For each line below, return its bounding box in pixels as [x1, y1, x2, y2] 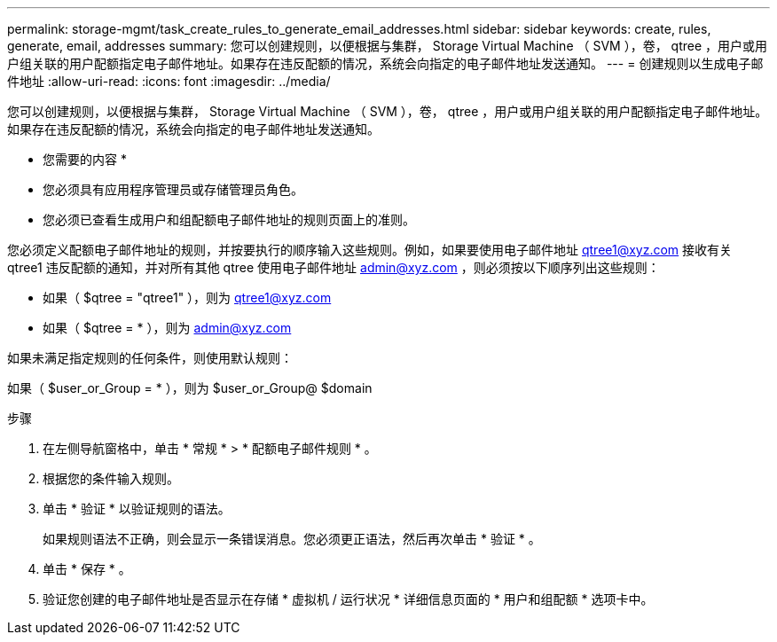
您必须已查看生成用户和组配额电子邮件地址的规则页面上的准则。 [43, 212, 415, 227]
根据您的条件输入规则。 [43, 471, 179, 486]
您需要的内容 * [43, 152, 127, 167]
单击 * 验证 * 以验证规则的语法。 [43, 501, 231, 516]
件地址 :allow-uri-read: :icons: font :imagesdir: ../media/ [7, 74, 331, 89]
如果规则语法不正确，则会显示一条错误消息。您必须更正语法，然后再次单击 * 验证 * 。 [43, 531, 541, 546]
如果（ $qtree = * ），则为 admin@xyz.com [43, 320, 292, 335]
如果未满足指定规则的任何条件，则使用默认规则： [7, 350, 293, 365]
